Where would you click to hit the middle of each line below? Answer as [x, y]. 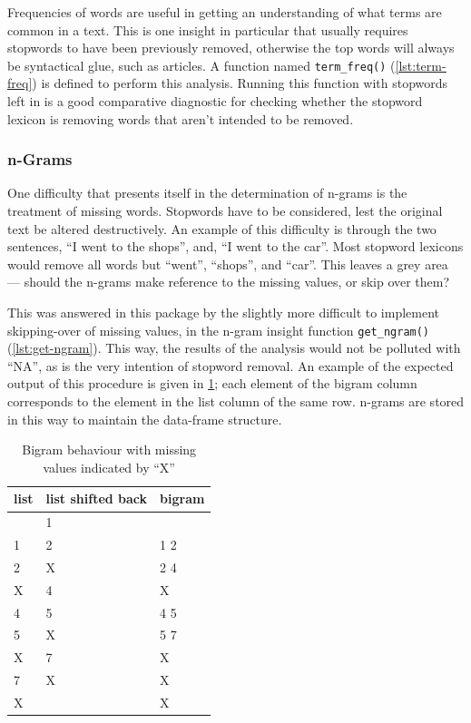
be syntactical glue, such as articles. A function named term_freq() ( [201, 65]
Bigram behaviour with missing [109, 449]
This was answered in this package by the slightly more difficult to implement [224, 312]
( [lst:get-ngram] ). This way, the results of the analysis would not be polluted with [234, 348]
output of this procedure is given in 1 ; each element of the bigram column [212, 383]
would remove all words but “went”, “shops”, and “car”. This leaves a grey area [228, 264]
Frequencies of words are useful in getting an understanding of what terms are [225, 12]
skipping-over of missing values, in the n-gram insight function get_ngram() [219, 330]
